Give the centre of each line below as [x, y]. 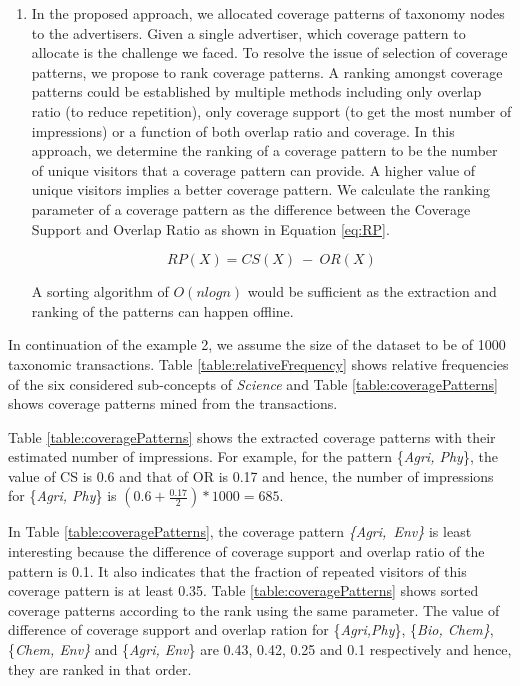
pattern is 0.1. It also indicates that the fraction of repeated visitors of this [237, 570]
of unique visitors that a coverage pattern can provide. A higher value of [253, 169]
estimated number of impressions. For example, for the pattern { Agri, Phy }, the [253, 456]
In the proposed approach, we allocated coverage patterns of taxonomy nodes [268, 13]
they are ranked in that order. [100, 668]
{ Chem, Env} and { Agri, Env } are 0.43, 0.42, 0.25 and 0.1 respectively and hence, [260, 649]
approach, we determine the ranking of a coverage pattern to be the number [264, 150]
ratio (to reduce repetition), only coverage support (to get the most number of [271, 110]
